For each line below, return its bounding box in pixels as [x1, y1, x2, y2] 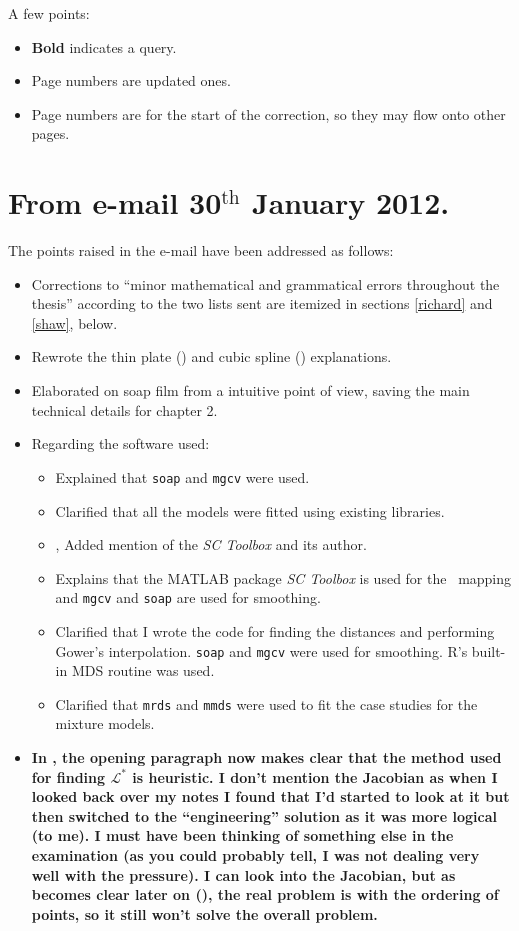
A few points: [8, 3, 90, 23]
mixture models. [55, 713, 155, 734]
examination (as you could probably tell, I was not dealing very [31, 845, 480, 865]
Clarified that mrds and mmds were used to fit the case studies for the [55, 693, 478, 714]
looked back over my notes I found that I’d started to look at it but [31, 786, 510, 807]
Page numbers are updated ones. [31, 70, 231, 91]
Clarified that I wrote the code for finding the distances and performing [55, 620, 495, 641]
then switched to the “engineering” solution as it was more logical [31, 805, 497, 826]
